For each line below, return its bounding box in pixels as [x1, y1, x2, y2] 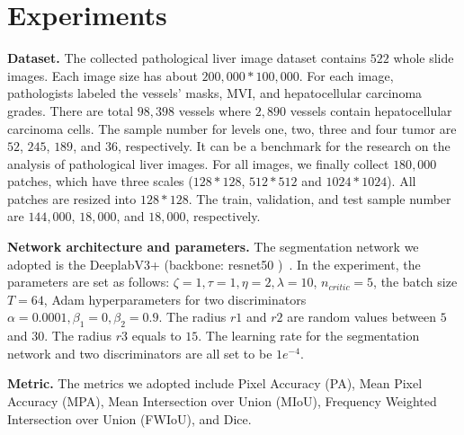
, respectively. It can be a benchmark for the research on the [117, 137, 451, 155]
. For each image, [299, 66, 394, 84]
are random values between [287, 307, 436, 326]
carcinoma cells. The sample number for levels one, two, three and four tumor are [7, 119, 457, 138]
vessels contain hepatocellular [290, 101, 452, 120]
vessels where [178, 101, 252, 120]
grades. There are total [7, 101, 134, 120]
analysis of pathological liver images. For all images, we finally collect [7, 154, 389, 173]
